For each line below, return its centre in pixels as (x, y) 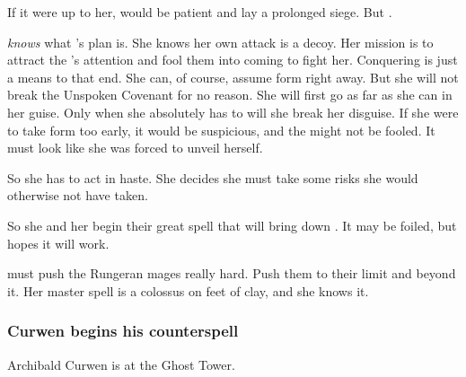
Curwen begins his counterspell (123, 331)
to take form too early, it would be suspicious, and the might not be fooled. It (221, 130)
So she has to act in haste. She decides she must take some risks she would (213, 177)
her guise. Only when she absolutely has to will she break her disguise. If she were (233, 112)
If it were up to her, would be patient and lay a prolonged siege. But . (200, 12)
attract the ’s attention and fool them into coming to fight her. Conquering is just (233, 60)
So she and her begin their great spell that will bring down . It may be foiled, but (232, 225)
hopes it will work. (58, 243)
